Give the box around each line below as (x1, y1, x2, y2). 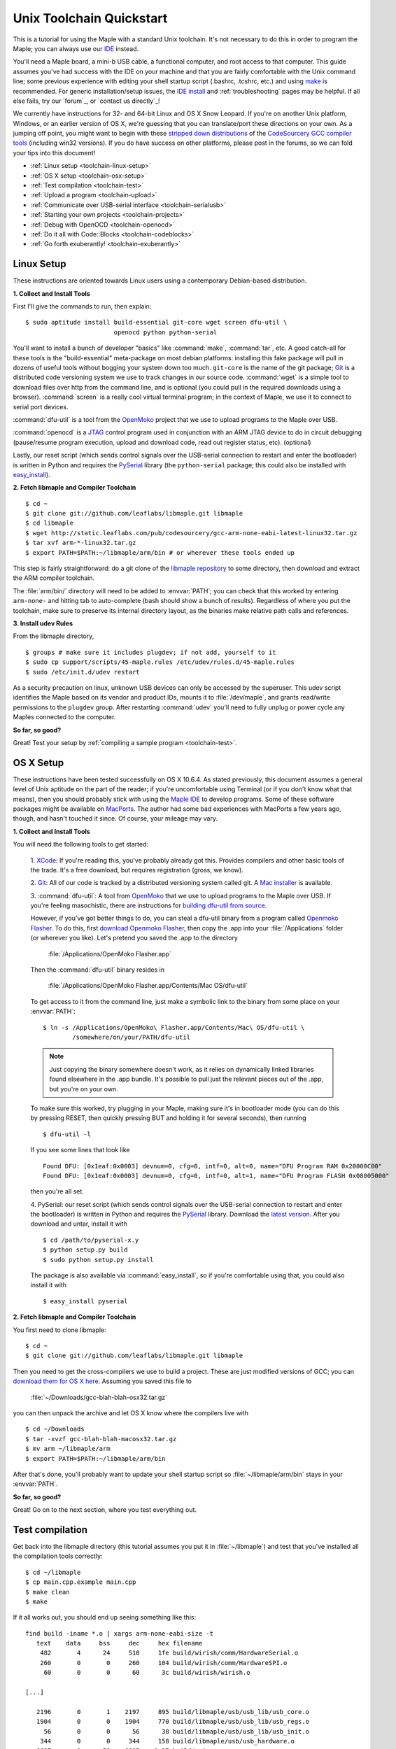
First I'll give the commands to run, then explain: (13, 302, 152, 311)
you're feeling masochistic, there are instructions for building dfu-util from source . (30, 901, 267, 909)
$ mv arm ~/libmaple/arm (25, 1445, 111, 1453)
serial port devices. (13, 402, 69, 411)
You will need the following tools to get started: (13, 840, 148, 849)
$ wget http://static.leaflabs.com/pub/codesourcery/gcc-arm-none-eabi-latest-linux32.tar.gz (25, 529, 358, 537)
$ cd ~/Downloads (25, 1425, 85, 1433)
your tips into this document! (13, 148, 96, 157)
